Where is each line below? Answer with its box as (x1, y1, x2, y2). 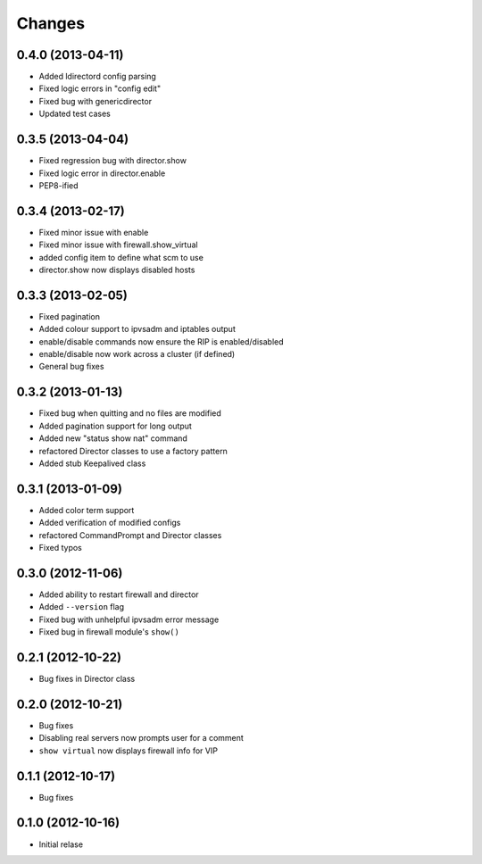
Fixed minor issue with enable (38, 227, 149, 237)
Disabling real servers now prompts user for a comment (38, 733, 245, 744)
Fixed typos (38, 543, 82, 553)
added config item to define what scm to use (38, 252, 204, 262)
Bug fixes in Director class (38, 674, 136, 684)
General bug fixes (38, 361, 104, 372)
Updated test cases (38, 108, 111, 120)
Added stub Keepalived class (38, 458, 146, 469)
